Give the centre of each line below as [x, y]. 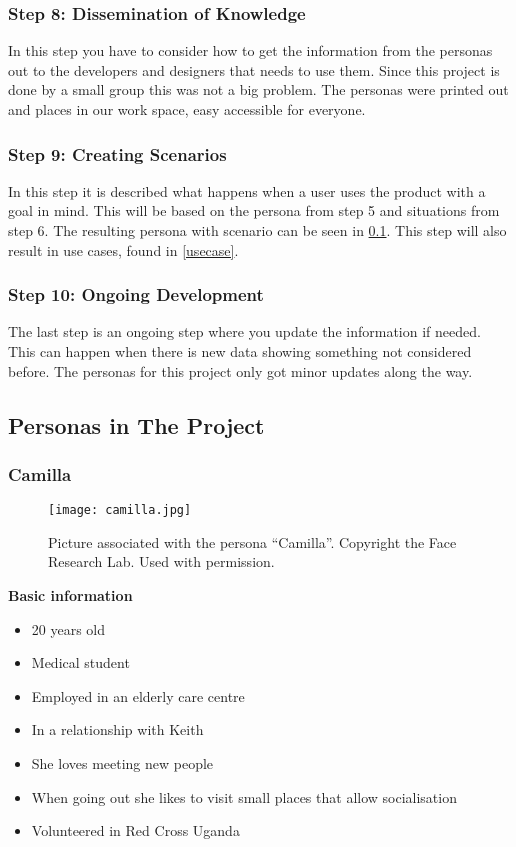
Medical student [80, 662]
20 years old [68, 628]
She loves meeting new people [122, 763]
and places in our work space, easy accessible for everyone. [187, 109]
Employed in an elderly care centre [138, 695]
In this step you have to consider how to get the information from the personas [250, 50]
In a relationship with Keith [117, 729]
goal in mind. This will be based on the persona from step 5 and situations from [254, 210]
